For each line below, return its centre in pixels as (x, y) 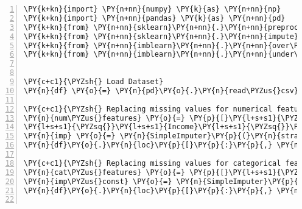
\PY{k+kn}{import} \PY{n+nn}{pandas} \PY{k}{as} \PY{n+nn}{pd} (155, 18)
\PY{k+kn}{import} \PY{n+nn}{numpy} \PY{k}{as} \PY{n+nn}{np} (153, 9)
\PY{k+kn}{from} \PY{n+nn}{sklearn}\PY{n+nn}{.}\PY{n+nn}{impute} (161, 36)
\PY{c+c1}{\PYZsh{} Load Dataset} (94, 82)
